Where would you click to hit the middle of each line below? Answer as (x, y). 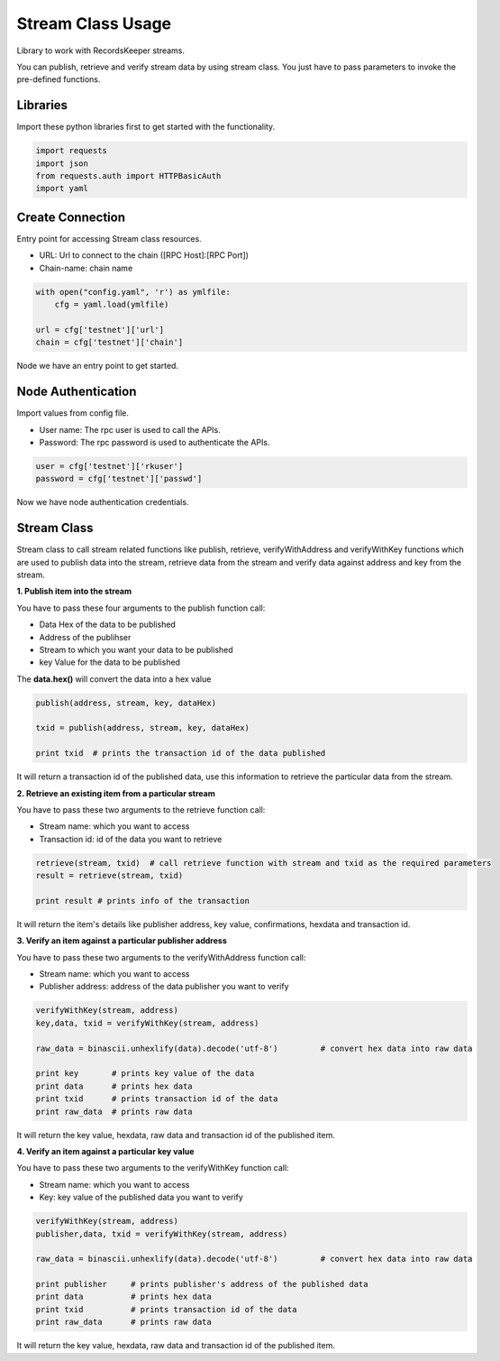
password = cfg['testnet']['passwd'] (119, 479)
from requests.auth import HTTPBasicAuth (128, 176)
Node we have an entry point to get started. (98, 366)
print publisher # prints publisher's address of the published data (202, 1284)
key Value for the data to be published (109, 662)
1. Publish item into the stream (74, 592)
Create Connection (71, 217)
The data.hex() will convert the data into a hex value (114, 679)
